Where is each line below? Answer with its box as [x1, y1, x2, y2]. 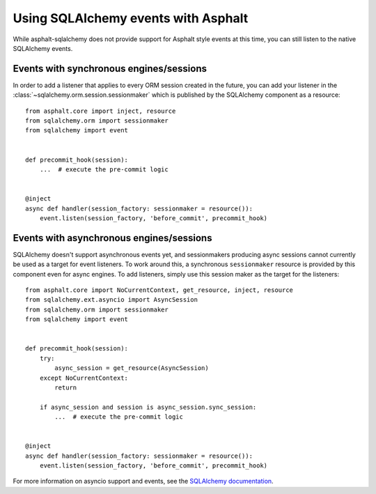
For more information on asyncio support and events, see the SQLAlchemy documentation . [13, 477, 274, 486]
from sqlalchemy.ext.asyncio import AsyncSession [25, 296, 198, 304]
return [54, 383, 77, 392]
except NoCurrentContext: [39, 373, 129, 382]
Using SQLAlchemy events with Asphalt [13, 10, 249, 26]
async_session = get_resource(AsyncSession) [54, 364, 209, 372]
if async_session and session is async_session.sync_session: [39, 403, 257, 411]
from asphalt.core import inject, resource [25, 107, 176, 115]
